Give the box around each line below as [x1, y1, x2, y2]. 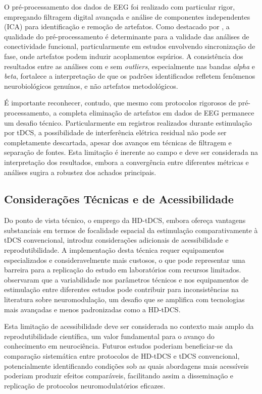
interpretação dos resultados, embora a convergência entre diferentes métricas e [4, 156, 249, 167]
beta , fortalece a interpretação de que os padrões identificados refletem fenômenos [4, 71, 255, 81]
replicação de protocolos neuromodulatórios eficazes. [4, 380, 166, 390]
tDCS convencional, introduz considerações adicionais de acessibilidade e [4, 235, 229, 245]
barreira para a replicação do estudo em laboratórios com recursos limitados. [4, 264, 241, 275]
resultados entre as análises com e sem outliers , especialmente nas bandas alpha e [4, 61, 255, 71]
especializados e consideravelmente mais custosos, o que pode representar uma [4, 254, 245, 265]
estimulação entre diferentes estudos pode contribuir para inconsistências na [4, 284, 239, 295]
